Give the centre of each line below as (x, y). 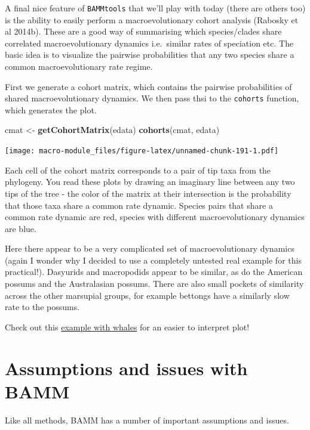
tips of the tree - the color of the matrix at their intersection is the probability (148, 193)
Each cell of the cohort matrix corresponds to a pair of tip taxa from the (138, 170)
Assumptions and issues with (126, 368)
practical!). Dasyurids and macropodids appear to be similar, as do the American (154, 272)
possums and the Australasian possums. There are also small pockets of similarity (154, 284)
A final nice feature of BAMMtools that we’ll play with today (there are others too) (155, 8)
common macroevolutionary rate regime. (79, 66)
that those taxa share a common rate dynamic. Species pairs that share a (139, 205)
